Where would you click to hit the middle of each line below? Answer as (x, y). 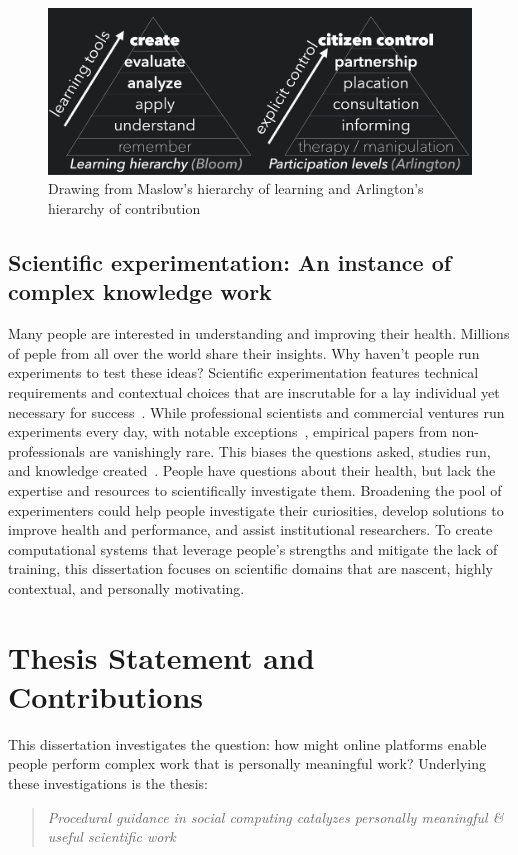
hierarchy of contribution (124, 208)
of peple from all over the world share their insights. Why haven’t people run (244, 352)
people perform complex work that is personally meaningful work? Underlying (247, 763)
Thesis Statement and (161, 656)
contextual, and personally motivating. (126, 587)
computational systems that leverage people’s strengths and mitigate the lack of (253, 548)
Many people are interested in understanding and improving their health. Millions (259, 333)
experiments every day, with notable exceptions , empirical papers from (228, 431)
